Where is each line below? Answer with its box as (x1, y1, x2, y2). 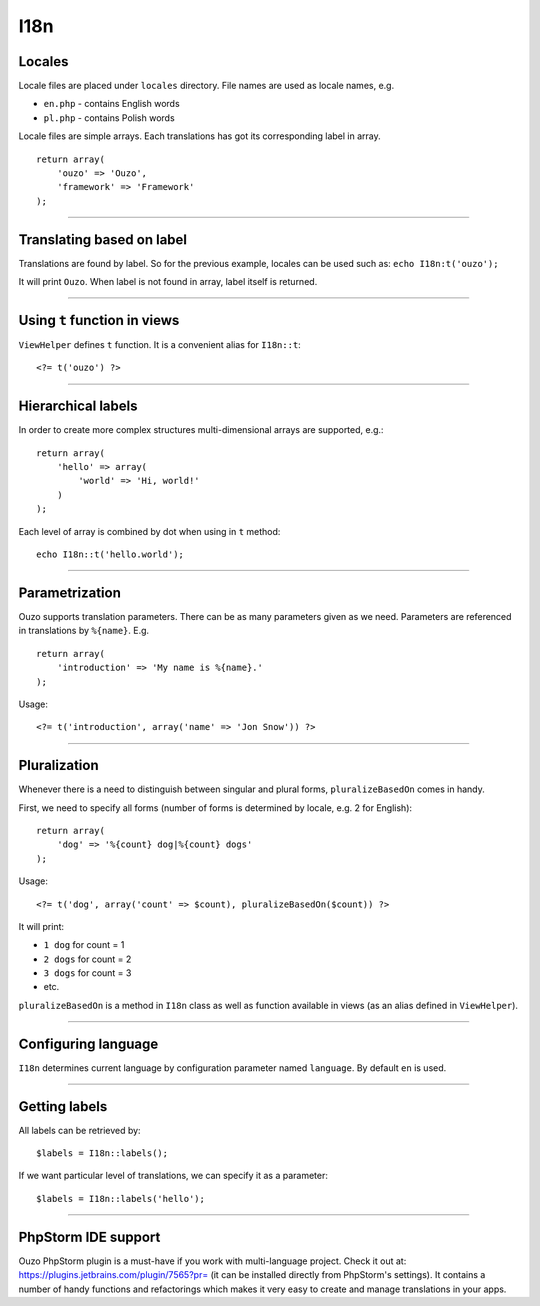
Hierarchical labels (18, 398, 139, 415)
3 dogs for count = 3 (43, 967, 132, 979)
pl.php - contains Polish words (43, 111, 175, 124)
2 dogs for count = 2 (43, 953, 132, 965)
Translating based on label (18, 231, 188, 248)
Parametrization (18, 584, 122, 601)
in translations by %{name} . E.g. (18, 625, 150, 637)
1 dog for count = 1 (43, 939, 125, 951)
